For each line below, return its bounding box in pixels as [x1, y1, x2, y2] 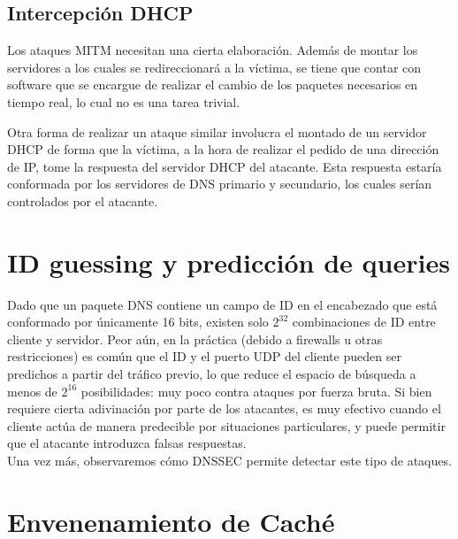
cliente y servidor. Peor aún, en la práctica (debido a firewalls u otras [7, 329, 383, 348]
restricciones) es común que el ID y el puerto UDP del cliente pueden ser [7, 347, 401, 366]
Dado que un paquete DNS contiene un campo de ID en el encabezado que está [7, 295, 438, 313]
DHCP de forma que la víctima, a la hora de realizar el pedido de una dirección [7, 140, 439, 158]
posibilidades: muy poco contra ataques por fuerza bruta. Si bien [80, 381, 432, 400]
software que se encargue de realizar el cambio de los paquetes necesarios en [7, 75, 418, 94]
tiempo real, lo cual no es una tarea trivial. [7, 92, 240, 111]
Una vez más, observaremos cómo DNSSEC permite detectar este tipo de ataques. [7, 451, 452, 470]
